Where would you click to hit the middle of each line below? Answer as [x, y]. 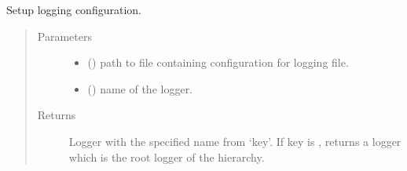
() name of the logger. [140, 88]
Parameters [64, 36]
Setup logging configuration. [74, 9]
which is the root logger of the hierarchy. [167, 156]
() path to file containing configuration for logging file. [218, 62]
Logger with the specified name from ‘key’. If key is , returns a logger [235, 141]
